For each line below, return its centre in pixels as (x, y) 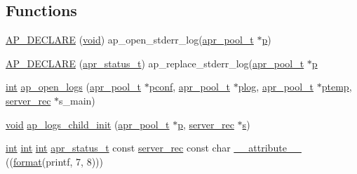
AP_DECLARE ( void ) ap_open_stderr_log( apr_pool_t (130, 40)
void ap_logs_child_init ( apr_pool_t (88, 124)
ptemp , (337, 87)
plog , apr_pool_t (276, 87)
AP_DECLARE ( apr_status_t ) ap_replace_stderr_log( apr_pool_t (155, 63)
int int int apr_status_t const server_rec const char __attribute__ (154, 148)
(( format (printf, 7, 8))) (54, 161)
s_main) (77, 100)
